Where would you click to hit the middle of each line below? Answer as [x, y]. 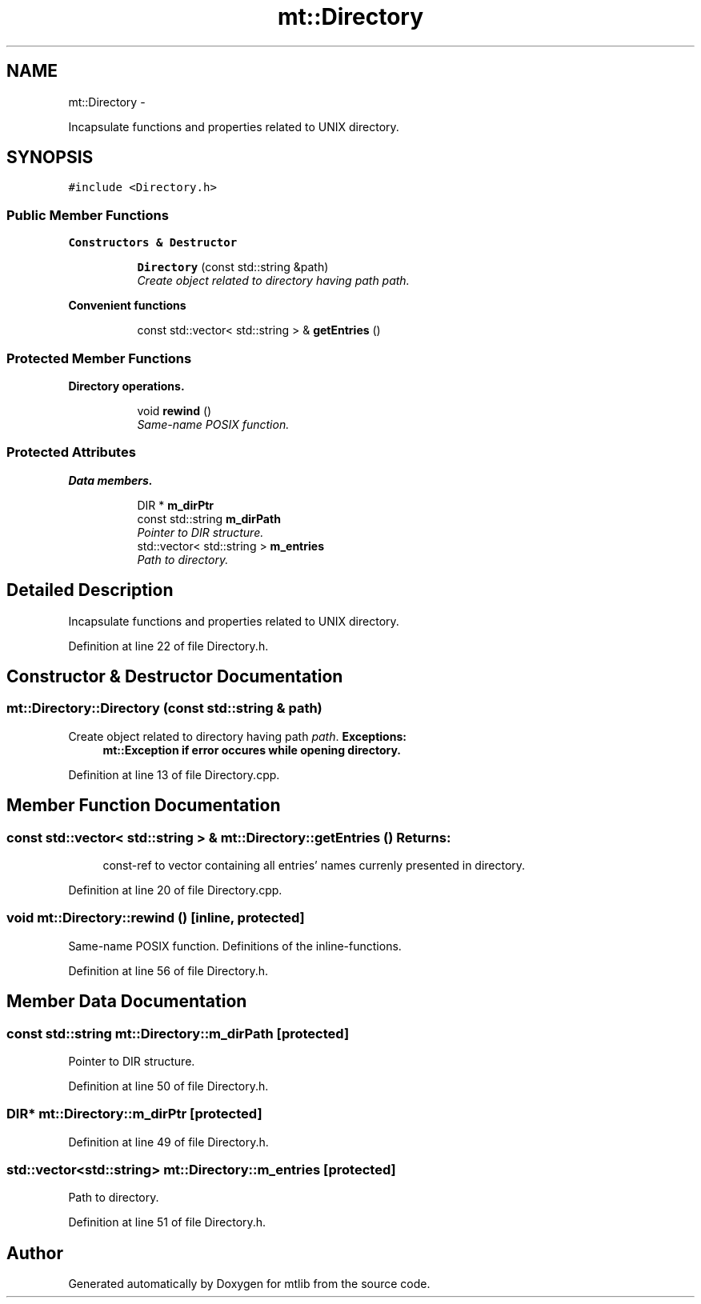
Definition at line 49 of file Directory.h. [168, 1142]
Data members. [110, 480]
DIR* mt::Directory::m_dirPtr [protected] [134, 1114]
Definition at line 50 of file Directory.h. [168, 1086]
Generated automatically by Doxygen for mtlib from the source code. [249, 1284]
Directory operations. [126, 386]
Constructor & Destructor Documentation [175, 676]
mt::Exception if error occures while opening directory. [252, 750]
